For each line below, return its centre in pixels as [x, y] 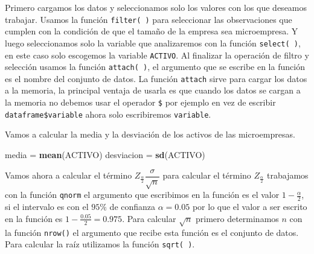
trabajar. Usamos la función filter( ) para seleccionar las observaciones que [149, 19]
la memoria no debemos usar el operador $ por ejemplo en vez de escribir [140, 102]
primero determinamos [237, 218]
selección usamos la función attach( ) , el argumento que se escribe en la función [155, 67]
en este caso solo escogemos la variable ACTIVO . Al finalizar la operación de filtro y [157, 55]
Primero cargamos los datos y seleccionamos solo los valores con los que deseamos [156, 7]
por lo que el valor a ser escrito [250, 207]
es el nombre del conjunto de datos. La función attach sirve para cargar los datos [156, 78]
